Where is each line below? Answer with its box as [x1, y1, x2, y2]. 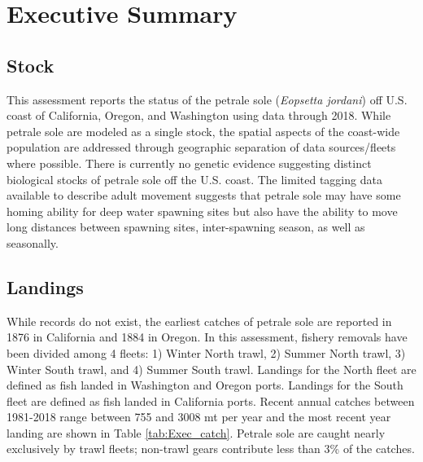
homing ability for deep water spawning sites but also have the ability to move [7, 202, 398, 219]
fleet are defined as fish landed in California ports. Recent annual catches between [7, 392, 415, 409]
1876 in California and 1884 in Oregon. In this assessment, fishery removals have [7, 328, 408, 345]
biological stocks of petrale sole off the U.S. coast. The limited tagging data [7, 170, 382, 187]
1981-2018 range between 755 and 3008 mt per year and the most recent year [7, 408, 391, 425]
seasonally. [7, 234, 59, 251]
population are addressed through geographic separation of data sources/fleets [7, 139, 396, 156]
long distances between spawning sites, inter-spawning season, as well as [7, 218, 365, 235]
